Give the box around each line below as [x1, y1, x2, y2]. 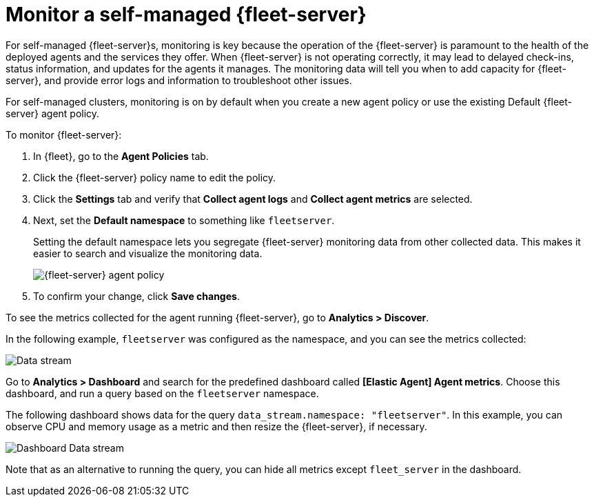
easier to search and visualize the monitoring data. [33, 247, 263, 259]
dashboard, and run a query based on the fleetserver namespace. [6, 387, 319, 399]
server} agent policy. [6, 107, 100, 119]
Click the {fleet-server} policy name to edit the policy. [33, 171, 276, 183]
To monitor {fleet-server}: [6, 128, 122, 141]
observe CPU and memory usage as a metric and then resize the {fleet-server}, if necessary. [6, 420, 427, 432]
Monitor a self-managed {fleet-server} [6, 3, 367, 26]
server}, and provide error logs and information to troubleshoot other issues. [6, 74, 352, 86]
